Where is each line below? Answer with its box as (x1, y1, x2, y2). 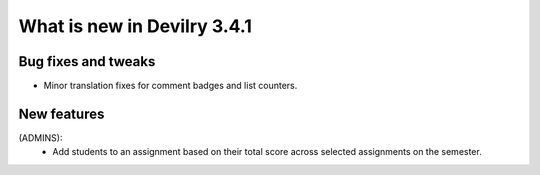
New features (18, 105, 105, 122)
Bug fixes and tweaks (18, 53, 156, 70)
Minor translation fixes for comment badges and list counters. (43, 80, 298, 92)
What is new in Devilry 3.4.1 (18, 15, 252, 37)
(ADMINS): (18, 131, 63, 144)
